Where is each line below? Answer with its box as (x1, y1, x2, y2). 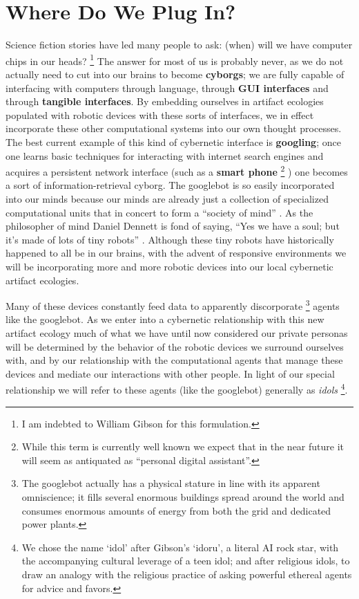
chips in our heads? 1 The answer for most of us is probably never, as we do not (6, 51, 344, 68)
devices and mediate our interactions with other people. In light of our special (6, 366, 335, 380)
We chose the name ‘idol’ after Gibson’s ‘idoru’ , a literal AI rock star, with (21, 540, 339, 554)
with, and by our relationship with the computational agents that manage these (6, 353, 343, 367)
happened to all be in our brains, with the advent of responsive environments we (6, 246, 347, 260)
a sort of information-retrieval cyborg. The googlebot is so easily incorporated (6, 178, 335, 192)
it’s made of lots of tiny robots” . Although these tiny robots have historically (6, 232, 334, 246)
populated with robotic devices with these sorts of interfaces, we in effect (6, 107, 314, 122)
